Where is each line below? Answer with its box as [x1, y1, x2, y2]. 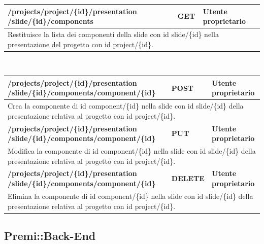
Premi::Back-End [4, 227, 96, 243]
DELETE [171, 173, 205, 184]
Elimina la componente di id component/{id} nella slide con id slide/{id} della [8, 190, 253, 201]
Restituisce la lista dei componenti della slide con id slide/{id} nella [8, 28, 219, 39]
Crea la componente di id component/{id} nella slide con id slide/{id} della [8, 100, 244, 111]
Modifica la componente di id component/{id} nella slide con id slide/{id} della [8, 146, 256, 156]
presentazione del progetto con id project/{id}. [8, 39, 153, 49]
